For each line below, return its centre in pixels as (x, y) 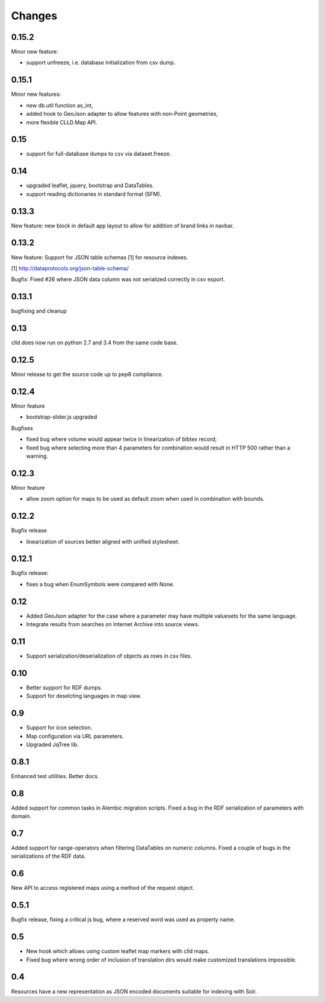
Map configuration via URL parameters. (75, 736)
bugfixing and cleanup (39, 311)
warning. (37, 456)
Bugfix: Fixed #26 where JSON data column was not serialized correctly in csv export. (118, 279)
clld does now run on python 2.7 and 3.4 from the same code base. (94, 343)
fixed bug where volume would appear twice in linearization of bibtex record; (122, 439)
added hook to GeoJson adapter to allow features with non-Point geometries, (122, 114)
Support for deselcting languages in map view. (84, 696)
